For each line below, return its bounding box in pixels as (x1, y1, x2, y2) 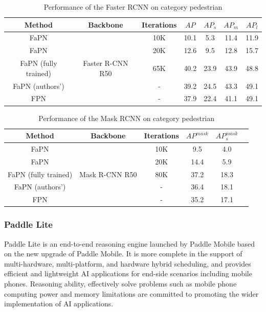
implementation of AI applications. (4, 298, 114, 309)
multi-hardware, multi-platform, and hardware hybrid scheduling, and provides (4, 258, 251, 269)
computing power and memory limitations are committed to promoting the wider (4, 288, 259, 299)
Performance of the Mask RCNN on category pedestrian (38, 112, 215, 123)
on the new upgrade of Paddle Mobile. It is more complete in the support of (4, 248, 242, 259)
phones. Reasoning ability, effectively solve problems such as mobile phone (4, 278, 237, 289)
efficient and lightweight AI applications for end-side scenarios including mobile (4, 268, 252, 279)
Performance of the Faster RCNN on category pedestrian (43, 2, 223, 12)
